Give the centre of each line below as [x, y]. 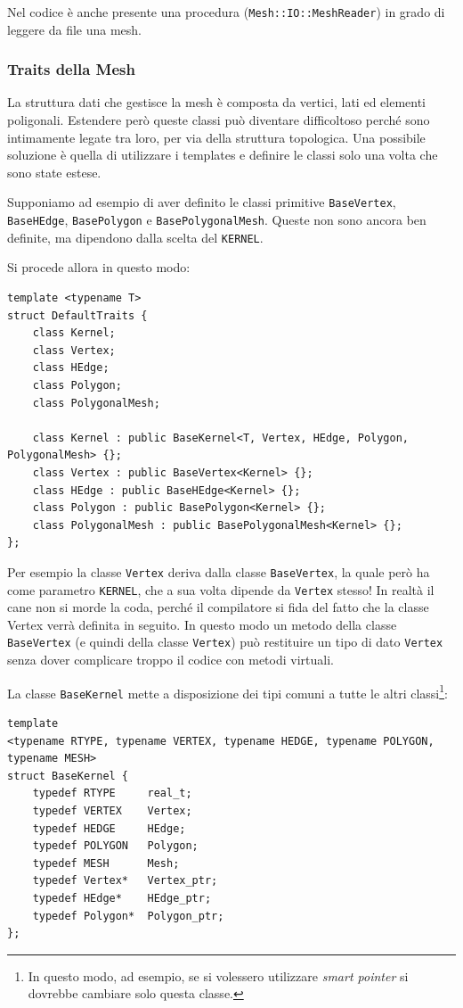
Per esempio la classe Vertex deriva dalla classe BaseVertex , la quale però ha [219, 571]
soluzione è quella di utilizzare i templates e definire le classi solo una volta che [223, 155]
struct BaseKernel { [68, 776]
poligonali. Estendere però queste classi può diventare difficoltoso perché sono [219, 120]
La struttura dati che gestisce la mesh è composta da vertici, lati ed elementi [217, 102]
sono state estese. [54, 172]
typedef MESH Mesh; [106, 863]
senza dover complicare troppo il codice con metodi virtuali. [171, 660]
